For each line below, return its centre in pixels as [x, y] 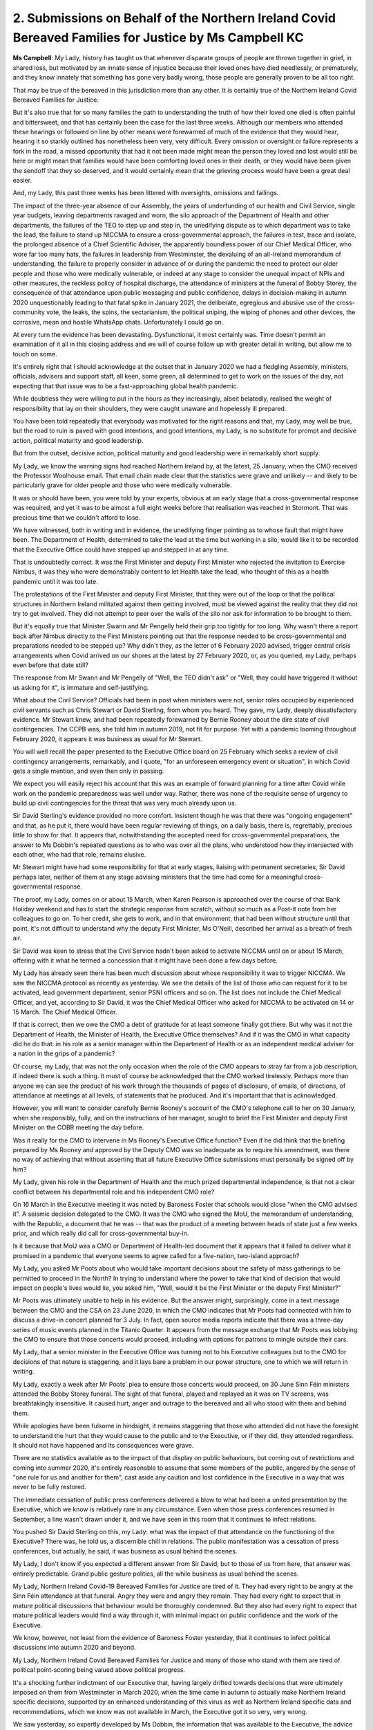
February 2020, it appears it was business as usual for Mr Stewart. [107, 739]
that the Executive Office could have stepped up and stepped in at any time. [121, 549]
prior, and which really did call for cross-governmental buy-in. [101, 1233]
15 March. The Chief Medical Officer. [65, 1012]
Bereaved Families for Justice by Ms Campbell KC [158, 37]
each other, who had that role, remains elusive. [79, 855]
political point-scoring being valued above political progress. [99, 1670]
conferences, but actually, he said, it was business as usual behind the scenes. [125, 1551]
